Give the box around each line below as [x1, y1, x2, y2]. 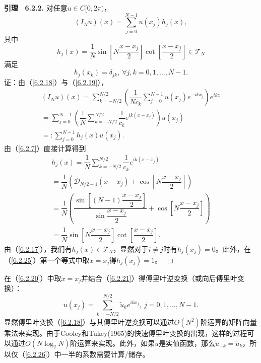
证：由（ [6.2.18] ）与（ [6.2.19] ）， [4, 77, 108, 87]
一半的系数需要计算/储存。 [61, 348, 150, 359]
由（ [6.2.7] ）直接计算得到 [4, 142, 86, 153]
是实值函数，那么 [159, 337, 216, 348]
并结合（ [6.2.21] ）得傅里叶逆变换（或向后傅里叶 [81, 272, 237, 283]
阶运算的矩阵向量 [200, 317, 257, 327]
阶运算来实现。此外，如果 [70, 337, 155, 348]
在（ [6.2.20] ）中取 [4, 272, 61, 283]
